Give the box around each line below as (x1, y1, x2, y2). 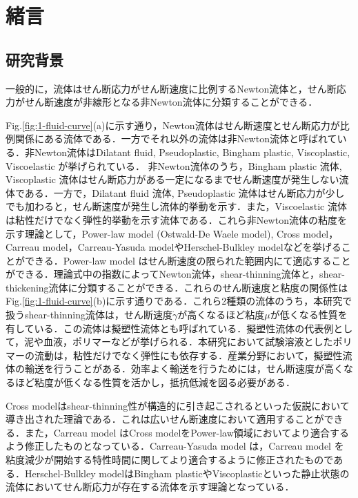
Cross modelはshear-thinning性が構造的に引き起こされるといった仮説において (6, 398, 350, 412)
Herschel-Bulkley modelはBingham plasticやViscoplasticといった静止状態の (24, 466, 350, 480)
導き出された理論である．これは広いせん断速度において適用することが (6, 412, 324, 426)
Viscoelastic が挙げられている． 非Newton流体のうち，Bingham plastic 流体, (6, 158, 342, 173)
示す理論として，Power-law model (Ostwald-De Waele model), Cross (6, 226, 300, 240)
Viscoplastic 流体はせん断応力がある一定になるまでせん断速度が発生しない (6, 172, 339, 186)
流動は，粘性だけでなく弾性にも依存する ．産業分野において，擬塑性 (34, 347, 343, 362)
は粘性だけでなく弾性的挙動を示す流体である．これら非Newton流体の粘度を (6, 212, 347, 227)
